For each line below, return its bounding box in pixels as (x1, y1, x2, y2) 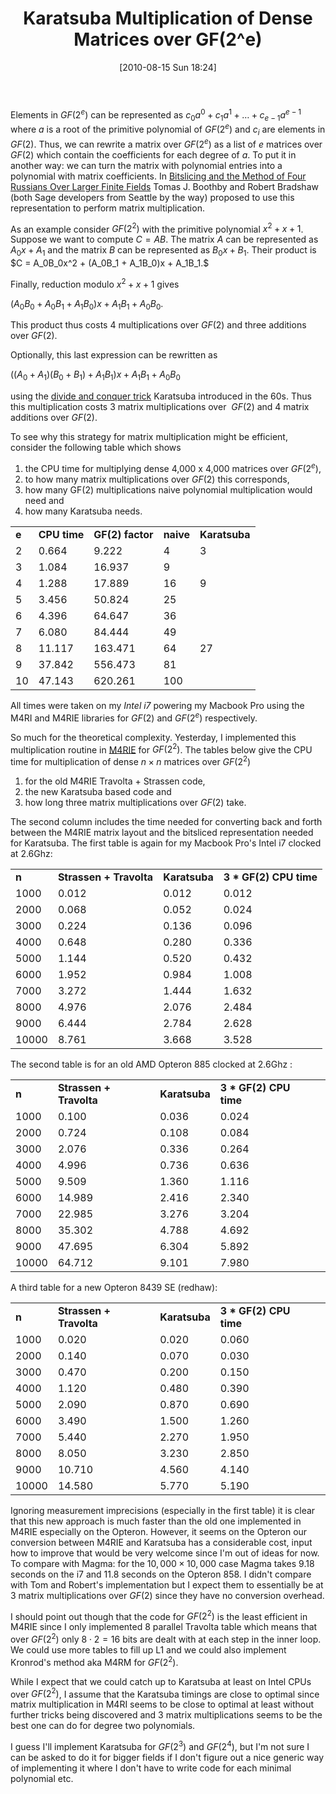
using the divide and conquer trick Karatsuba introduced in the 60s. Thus (10, 390, 312, 402)
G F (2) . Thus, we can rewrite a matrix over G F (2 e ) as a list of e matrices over (10, 136, 323, 150)
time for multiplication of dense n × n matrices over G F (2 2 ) (10, 754, 252, 767)
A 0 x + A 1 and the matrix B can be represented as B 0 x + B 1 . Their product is (10, 244, 317, 258)
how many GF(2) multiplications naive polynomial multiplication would (24, 483, 313, 496)
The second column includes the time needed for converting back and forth (10, 815, 323, 827)
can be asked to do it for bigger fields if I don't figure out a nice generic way (10, 1752, 325, 1764)
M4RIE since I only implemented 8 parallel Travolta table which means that (10, 1621, 318, 1633)
